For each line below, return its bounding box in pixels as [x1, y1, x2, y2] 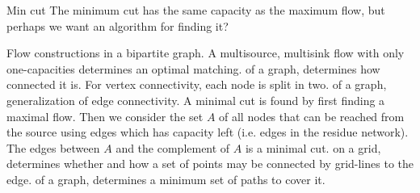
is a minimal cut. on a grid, [245, 139, 381, 156]
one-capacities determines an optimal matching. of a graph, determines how [6, 60, 380, 77]
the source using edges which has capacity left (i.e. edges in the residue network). [6, 124, 409, 141]
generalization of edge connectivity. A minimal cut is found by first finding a [6, 91, 385, 108]
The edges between [6, 139, 100, 156]
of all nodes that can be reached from [219, 107, 405, 124]
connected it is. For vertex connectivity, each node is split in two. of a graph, [6, 76, 387, 93]
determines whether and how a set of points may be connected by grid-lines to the [6, 155, 414, 172]
